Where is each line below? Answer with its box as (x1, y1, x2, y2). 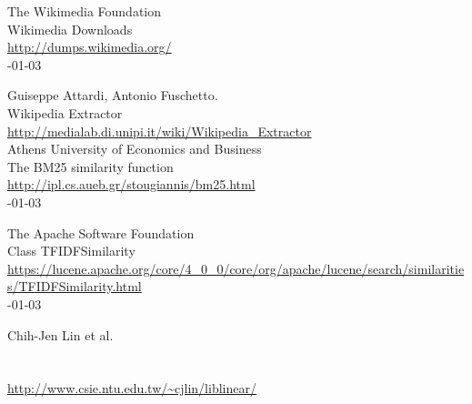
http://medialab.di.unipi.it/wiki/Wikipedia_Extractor (7, 121, 312, 140)
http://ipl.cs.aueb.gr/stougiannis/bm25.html (7, 175, 256, 194)
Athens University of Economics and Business (7, 139, 262, 158)
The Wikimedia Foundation (7, 2, 162, 20)
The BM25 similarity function (7, 157, 174, 176)
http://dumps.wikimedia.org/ (7, 37, 172, 56)
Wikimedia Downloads (7, 19, 133, 38)
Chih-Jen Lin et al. (7, 325, 114, 344)
